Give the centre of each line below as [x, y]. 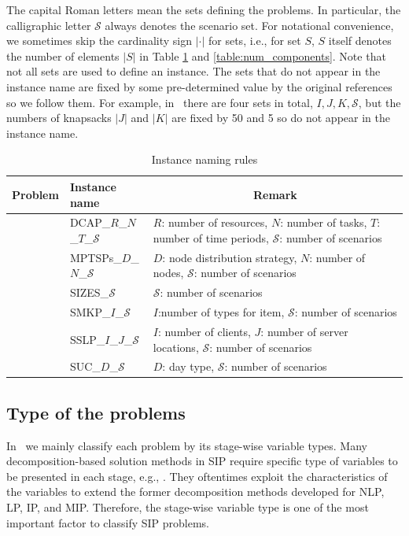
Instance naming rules [204, 159]
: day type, [188, 366]
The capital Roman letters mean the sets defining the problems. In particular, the [204, 9]
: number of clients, [204, 331]
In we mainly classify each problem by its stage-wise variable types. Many [187, 445]
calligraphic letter [49, 25]
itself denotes [360, 41]
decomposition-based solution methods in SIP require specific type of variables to [202, 461]
